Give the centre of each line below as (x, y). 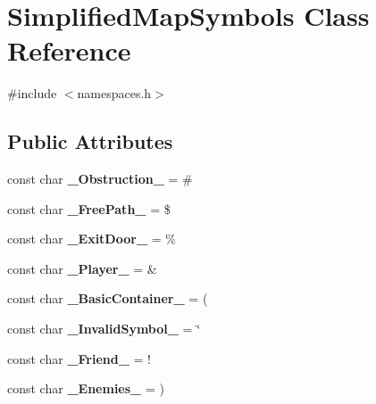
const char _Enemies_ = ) (86, 388)
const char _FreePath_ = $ (89, 208)
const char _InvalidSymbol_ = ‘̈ (104, 329)
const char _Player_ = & (82, 268)
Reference (69, 50)
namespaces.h (114, 93)
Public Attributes (90, 141)
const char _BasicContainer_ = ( (108, 298)
